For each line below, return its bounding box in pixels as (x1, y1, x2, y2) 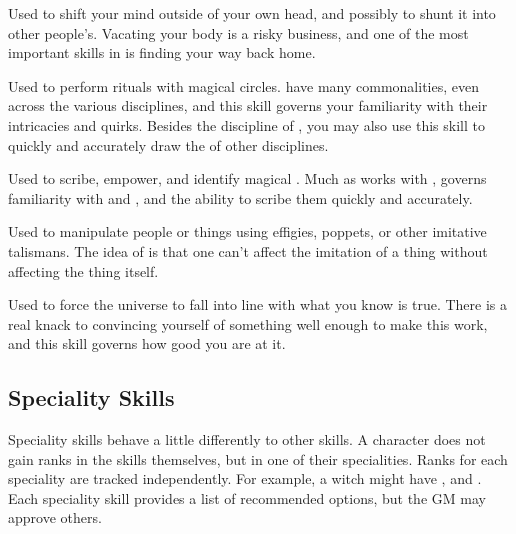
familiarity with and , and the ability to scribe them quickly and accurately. (8, 187, 473, 208)
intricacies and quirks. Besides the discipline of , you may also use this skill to (8, 114, 485, 135)
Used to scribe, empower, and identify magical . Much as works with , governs (8, 168, 487, 189)
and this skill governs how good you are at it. (8, 333, 286, 354)
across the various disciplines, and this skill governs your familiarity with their (8, 95, 488, 116)
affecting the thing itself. (8, 260, 159, 281)
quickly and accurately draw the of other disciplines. (8, 134, 329, 155)
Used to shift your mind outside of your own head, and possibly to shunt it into (8, 3, 496, 23)
